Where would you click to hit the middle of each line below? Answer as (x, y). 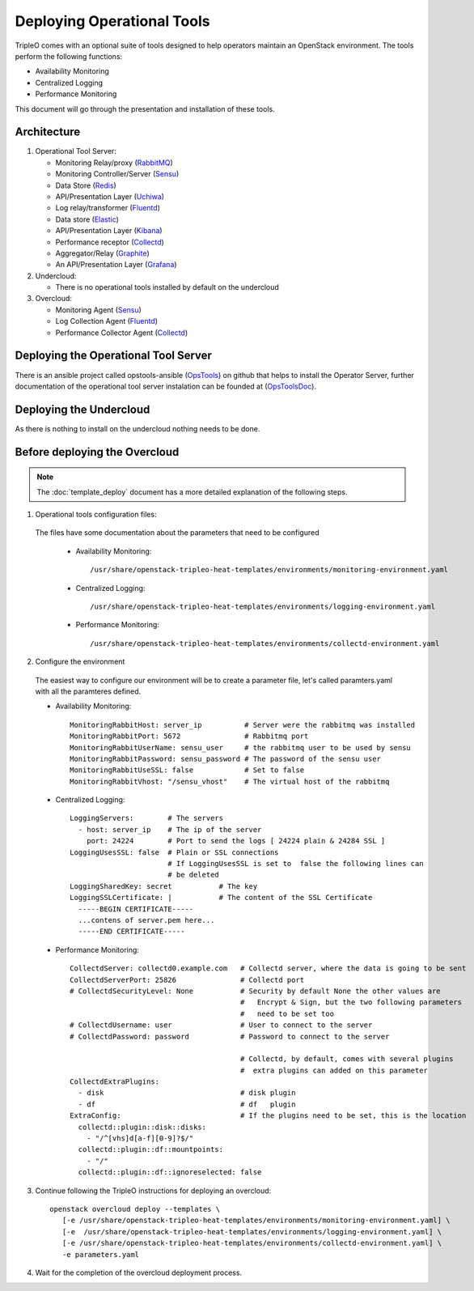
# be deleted (193, 875)
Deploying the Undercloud (83, 409)
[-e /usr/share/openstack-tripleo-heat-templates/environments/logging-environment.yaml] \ (252, 1232)
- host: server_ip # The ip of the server (170, 829)
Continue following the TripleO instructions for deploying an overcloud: (153, 1191)
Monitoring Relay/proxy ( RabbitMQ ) (114, 163)
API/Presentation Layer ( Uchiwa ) (110, 196)
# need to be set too (287, 1013)
